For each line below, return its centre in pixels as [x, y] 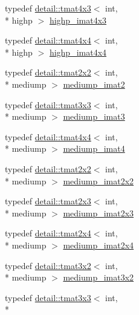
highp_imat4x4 [78, 52]
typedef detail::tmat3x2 [48, 265]
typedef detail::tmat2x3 [48, 201]
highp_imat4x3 [78, 20]
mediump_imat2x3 [99, 213]
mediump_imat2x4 [99, 245]
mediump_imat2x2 [99, 180]
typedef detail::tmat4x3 [48, 8]
